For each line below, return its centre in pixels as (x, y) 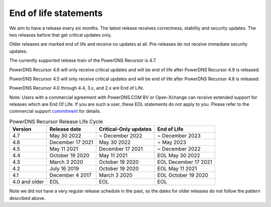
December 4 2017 (71, 175)
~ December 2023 (179, 136)
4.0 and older (28, 182)
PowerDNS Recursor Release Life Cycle (56, 122)
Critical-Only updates (125, 129)
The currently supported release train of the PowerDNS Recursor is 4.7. (83, 61)
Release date (65, 129)
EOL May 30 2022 (179, 155)
